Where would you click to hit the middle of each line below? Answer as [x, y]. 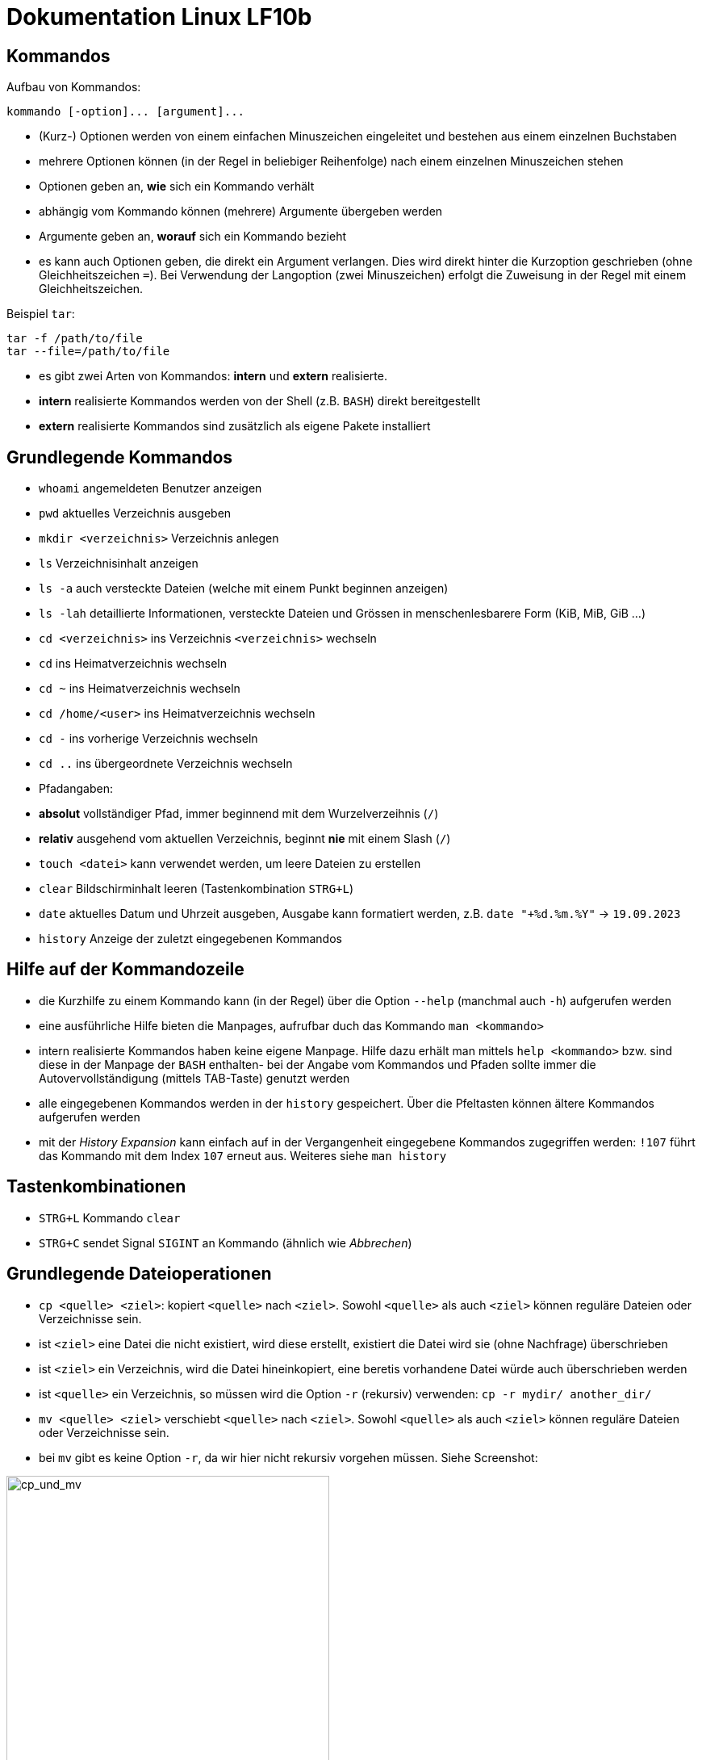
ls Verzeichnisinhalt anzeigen [119, 564]
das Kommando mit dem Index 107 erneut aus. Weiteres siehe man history [243, 1155]
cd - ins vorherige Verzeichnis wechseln [148, 739]
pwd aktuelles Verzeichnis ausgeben [135, 513]
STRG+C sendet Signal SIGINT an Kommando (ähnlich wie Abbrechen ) [226, 1242]
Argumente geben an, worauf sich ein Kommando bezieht [193, 237]
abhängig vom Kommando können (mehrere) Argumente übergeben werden [241, 212]
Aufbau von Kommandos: [74, 87]
